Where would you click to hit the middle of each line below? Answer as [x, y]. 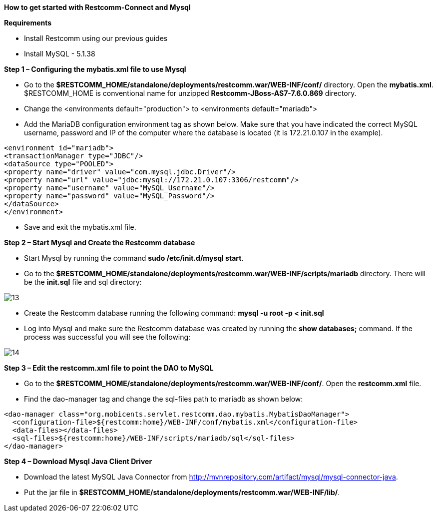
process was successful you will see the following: [107, 337]
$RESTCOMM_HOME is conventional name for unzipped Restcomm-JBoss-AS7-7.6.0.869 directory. [190, 93]
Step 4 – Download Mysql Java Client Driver [78, 461]
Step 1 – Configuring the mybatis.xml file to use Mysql [95, 69]
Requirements [28, 23]
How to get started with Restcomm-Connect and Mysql [97, 7]
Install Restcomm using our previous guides [96, 38]
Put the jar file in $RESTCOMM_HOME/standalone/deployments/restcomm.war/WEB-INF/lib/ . [182, 492]
